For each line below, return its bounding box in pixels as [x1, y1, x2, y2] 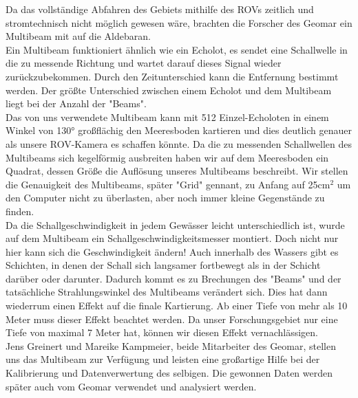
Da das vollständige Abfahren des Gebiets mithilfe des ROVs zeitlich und [6, 2, 314, 16]
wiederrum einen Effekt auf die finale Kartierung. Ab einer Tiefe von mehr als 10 [6, 298, 348, 313]
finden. [6, 203, 34, 218]
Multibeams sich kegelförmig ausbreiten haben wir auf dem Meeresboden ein [6, 150, 329, 164]
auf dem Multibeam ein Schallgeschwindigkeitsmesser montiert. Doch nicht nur [6, 231, 339, 245]
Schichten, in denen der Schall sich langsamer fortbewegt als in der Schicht [6, 258, 321, 272]
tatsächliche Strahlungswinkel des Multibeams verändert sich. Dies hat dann [6, 285, 328, 299]
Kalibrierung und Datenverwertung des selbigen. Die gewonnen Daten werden [6, 366, 333, 380]
